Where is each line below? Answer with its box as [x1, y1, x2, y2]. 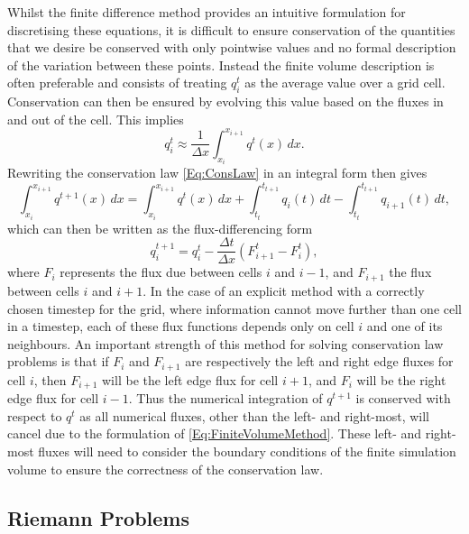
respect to [7, 406, 62, 425]
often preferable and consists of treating [7, 73, 227, 92]
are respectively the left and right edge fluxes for [185, 352, 454, 371]
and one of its [366, 317, 443, 336]
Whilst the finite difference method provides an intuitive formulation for [7, 3, 406, 21]
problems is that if [7, 352, 109, 371]
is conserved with [355, 389, 451, 408]
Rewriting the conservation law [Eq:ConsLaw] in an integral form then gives [7, 163, 428, 182]
